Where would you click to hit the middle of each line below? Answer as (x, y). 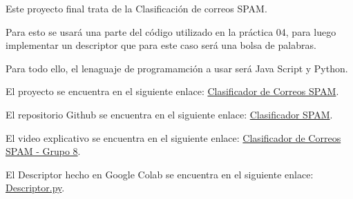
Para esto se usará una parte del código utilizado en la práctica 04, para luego (171, 31)
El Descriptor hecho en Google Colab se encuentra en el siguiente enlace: (160, 174)
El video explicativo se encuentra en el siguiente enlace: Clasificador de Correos (173, 137)
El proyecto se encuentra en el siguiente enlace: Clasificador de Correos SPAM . (172, 91)
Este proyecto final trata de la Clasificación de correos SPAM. (136, 8)
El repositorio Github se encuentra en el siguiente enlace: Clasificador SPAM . (169, 114)
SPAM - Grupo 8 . (43, 151)
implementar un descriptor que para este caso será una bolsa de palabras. (161, 45)
